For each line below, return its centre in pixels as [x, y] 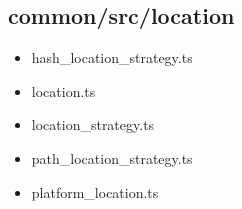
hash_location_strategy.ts [112, 57]
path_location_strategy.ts [112, 157]
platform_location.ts [95, 191]
